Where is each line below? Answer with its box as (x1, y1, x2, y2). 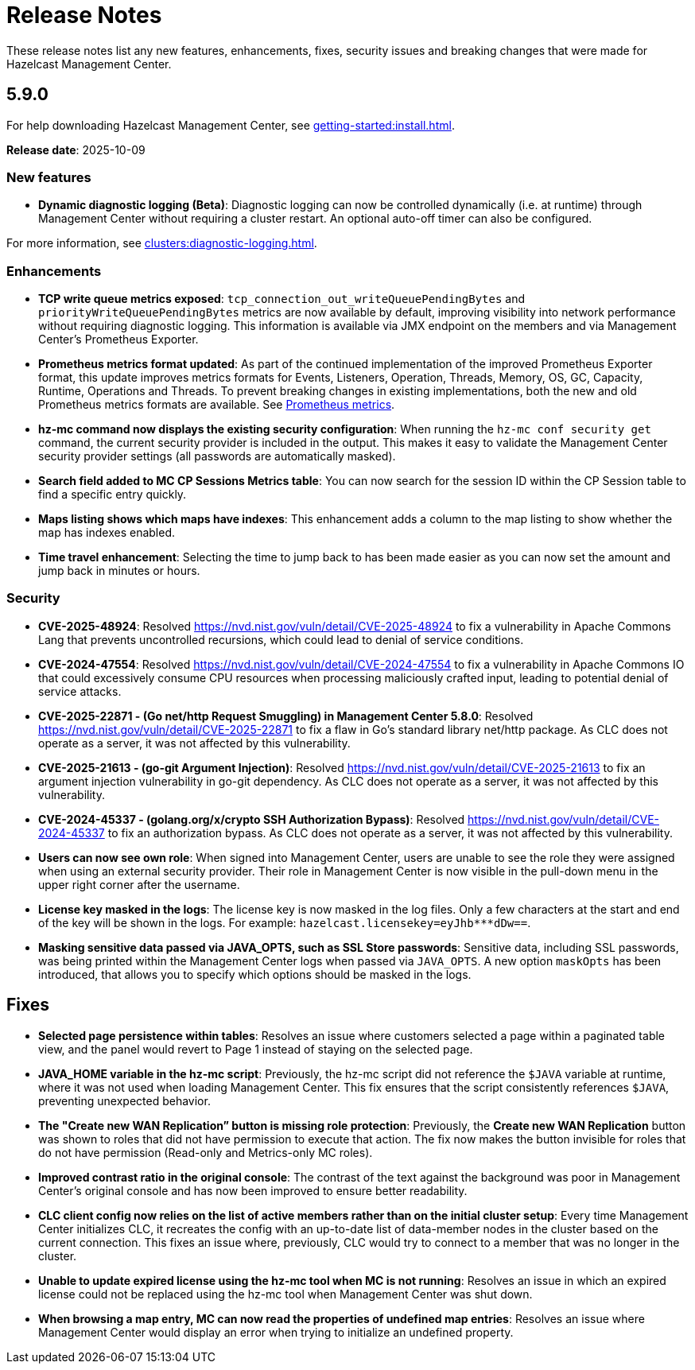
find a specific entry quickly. (38, 487, 187, 502)
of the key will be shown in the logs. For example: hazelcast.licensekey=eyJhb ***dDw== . (38, 915, 531, 930)
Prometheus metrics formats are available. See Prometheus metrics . (38, 398, 395, 412)
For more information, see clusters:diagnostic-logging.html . (6, 236, 317, 250)
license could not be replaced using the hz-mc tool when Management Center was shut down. (38, 1287, 533, 1301)
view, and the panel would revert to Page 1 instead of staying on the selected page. (38, 1042, 473, 1056)
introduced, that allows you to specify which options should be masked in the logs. (38, 967, 472, 981)
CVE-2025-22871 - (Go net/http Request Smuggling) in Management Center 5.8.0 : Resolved (38, 708, 534, 723)
